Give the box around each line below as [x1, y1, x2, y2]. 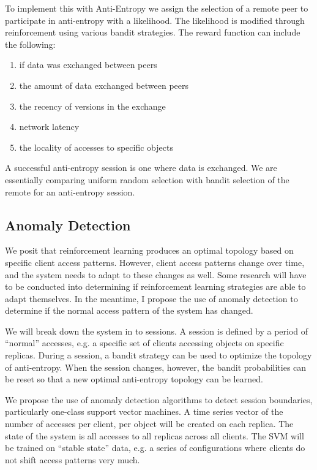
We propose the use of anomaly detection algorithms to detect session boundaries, [5, 393, 313, 406]
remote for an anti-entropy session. [5, 185, 135, 198]
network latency [19, 120, 80, 133]
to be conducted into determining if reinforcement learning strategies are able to [5, 280, 306, 293]
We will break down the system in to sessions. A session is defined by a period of [5, 324, 308, 337]
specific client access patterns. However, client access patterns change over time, [5, 256, 305, 268]
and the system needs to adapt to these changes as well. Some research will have [5, 268, 307, 281]
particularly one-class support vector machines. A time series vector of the [5, 405, 283, 418]
